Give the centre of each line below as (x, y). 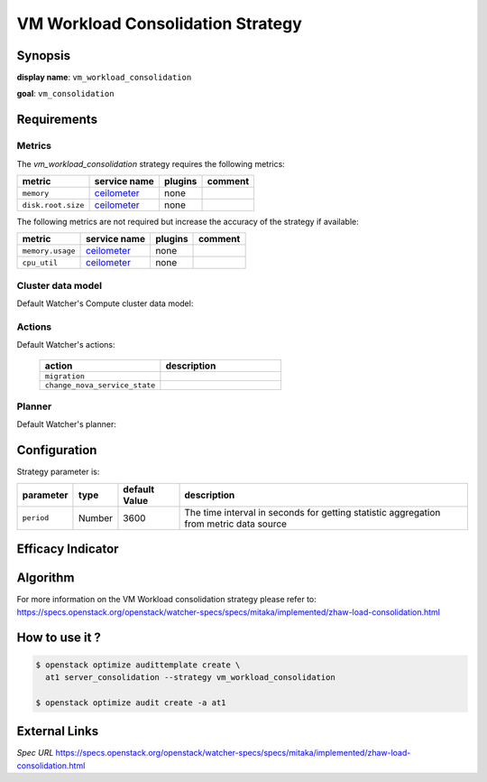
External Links (58, 731)
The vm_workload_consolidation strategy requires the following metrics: (151, 163)
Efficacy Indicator (68, 549)
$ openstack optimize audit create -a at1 (131, 703)
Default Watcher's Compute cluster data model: (105, 303)
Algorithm (46, 578)
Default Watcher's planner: (66, 424)
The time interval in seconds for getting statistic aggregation (312, 512)
